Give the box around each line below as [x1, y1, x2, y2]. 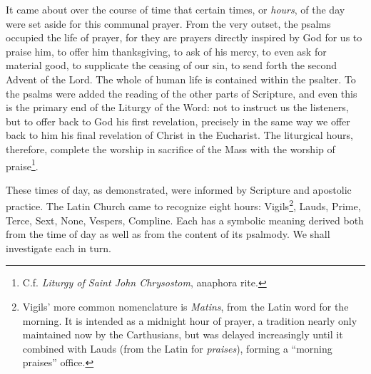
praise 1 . [6, 156, 39, 173]
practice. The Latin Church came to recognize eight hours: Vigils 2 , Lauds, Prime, [6, 197, 361, 214]
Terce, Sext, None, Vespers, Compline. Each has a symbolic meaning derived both [6, 212, 364, 227]
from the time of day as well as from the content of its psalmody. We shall [6, 227, 330, 241]
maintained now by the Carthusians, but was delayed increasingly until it [22, 327, 343, 342]
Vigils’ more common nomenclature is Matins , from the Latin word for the [22, 299, 349, 313]
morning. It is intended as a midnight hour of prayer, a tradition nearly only [22, 313, 357, 328]
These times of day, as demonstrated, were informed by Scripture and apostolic [6, 182, 352, 197]
